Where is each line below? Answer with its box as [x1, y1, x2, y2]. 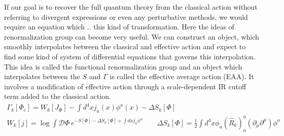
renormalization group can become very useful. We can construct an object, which [4, 31, 259, 42]
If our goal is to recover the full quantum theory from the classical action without [4, 2, 258, 12]
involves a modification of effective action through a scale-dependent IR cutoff [4, 81, 246, 91]
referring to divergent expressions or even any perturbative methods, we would [4, 11, 248, 22]
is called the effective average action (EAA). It [110, 71, 254, 82]
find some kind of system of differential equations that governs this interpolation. [4, 51, 256, 61]
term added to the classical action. [4, 91, 111, 101]
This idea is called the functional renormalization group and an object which [4, 61, 242, 72]
